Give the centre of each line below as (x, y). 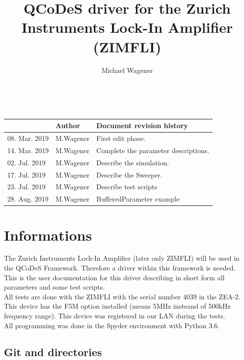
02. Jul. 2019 (26, 162)
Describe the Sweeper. (129, 174)
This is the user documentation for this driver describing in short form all (114, 277)
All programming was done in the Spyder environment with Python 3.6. (112, 325)
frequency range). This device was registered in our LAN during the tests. (115, 316)
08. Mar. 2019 (28, 138)
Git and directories (53, 351)
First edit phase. (121, 138)
